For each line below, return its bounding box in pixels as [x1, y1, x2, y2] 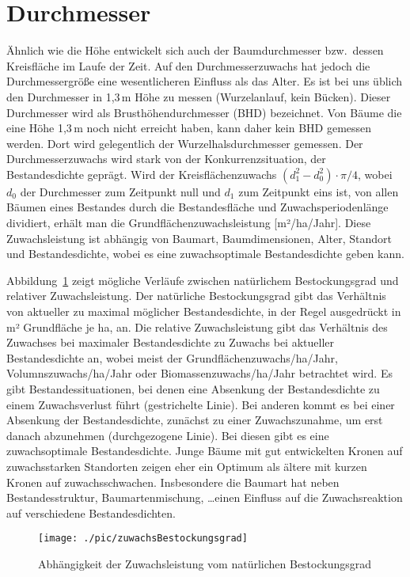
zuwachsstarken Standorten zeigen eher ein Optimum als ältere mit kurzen [6, 457, 367, 474]
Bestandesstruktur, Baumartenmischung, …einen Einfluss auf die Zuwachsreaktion [6, 489, 403, 506]
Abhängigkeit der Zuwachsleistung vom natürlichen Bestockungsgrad [38, 556, 372, 571]
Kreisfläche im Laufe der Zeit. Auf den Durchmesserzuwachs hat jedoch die [6, 57, 370, 74]
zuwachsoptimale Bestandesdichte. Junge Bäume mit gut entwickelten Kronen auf [6, 442, 403, 459]
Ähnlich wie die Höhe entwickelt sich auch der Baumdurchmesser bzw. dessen [6, 42, 384, 59]
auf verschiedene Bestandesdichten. [6, 504, 176, 521]
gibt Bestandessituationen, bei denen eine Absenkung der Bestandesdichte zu [6, 381, 380, 397]
